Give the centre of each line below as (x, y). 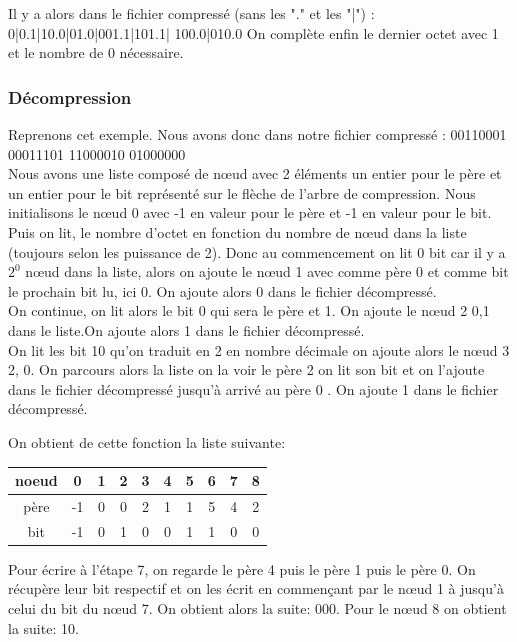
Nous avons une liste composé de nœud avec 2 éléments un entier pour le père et (255, 173)
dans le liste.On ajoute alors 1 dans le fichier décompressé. (186, 329)
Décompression (70, 96)
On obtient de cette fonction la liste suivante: (147, 441)
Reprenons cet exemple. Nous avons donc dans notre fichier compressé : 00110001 (257, 134)
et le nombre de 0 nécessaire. (96, 52)
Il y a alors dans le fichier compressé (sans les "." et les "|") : (191, 13)
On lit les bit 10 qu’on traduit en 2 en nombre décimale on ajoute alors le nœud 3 (259, 349)
